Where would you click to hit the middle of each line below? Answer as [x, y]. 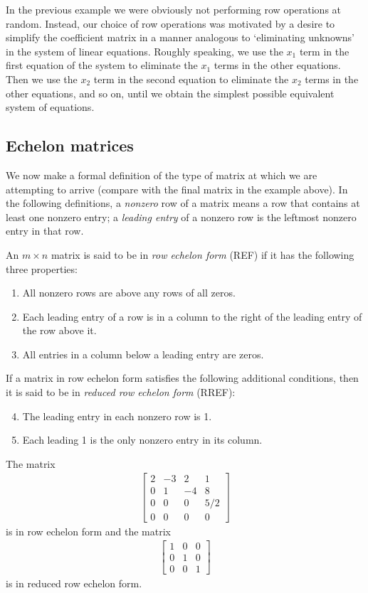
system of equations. [50, 107]
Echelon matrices [70, 145]
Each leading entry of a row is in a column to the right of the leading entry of [192, 316]
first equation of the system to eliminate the [102, 65]
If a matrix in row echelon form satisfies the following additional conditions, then [182, 378]
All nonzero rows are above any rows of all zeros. [129, 293]
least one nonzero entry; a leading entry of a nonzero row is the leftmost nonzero [181, 217]
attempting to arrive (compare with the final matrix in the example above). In [177, 189]
